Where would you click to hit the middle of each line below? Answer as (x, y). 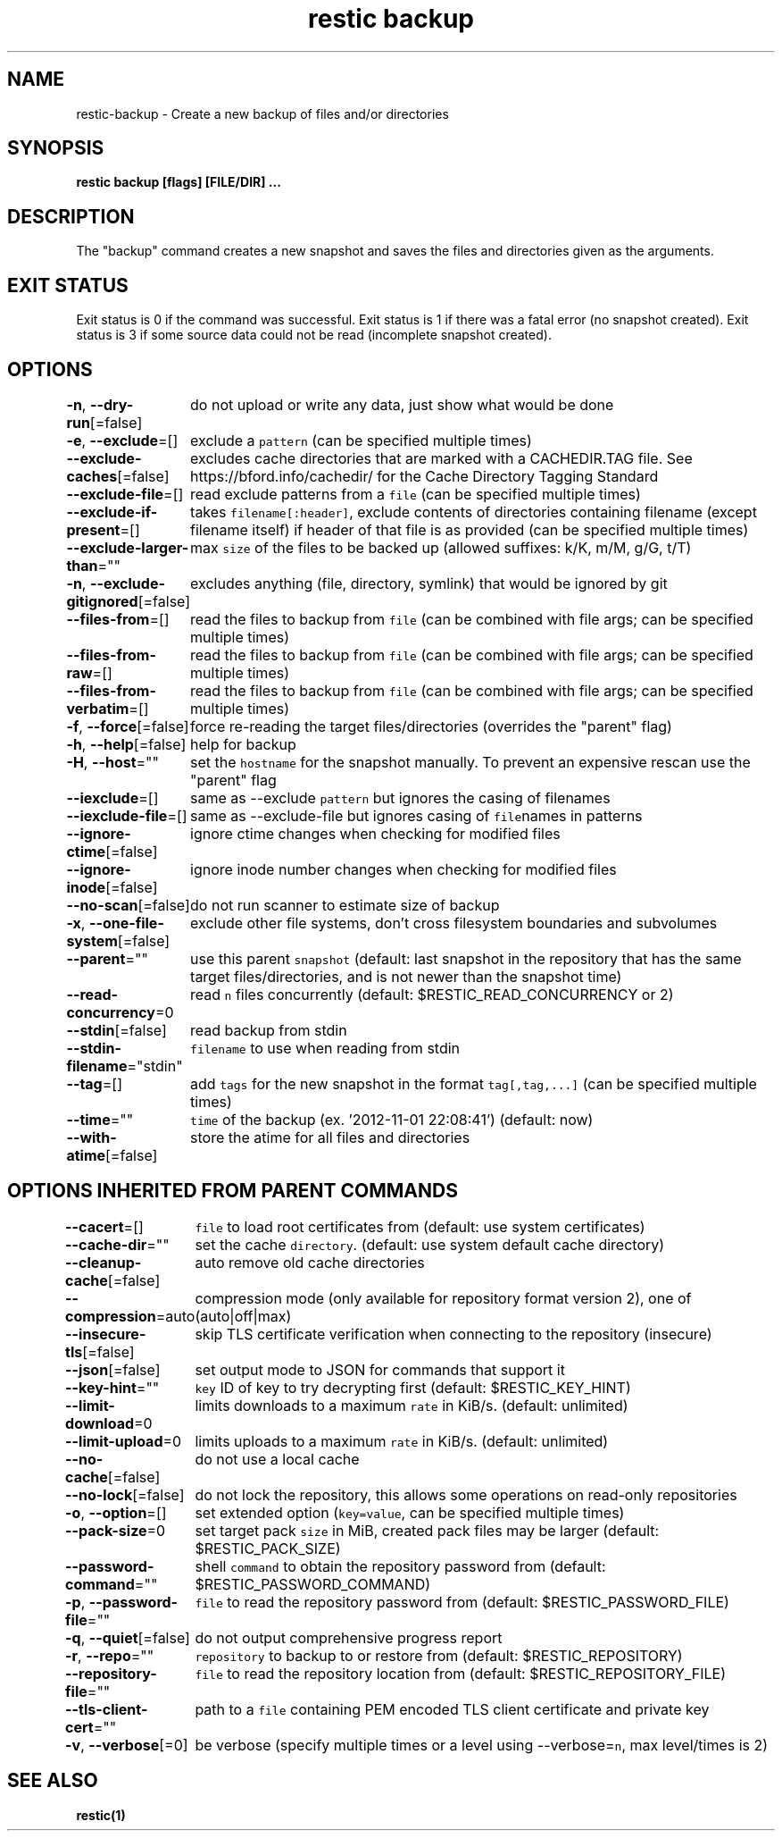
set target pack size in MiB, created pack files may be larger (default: (427, 1530)
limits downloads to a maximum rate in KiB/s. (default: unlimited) (412, 1405)
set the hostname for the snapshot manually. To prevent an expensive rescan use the (470, 762)
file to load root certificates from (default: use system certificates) (420, 1226)
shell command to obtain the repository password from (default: (400, 1566)
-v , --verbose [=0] (127, 1745)
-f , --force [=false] (128, 726)
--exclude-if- (112, 512)
